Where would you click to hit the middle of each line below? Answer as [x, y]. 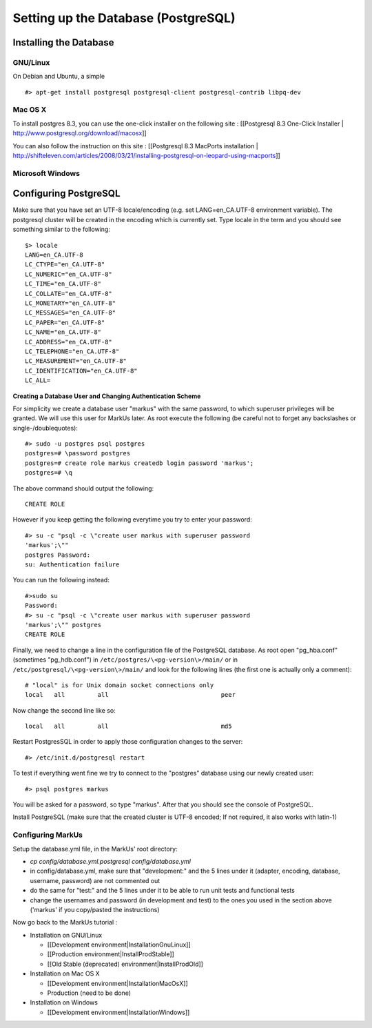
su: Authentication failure [72, 564]
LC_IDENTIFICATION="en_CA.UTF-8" [81, 370]
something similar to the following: [61, 229]
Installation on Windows [64, 1002]
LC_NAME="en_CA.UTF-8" [63, 332]
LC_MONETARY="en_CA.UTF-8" [71, 303]
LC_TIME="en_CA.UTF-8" [63, 284]
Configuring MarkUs [48, 835]
